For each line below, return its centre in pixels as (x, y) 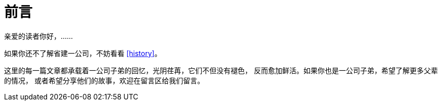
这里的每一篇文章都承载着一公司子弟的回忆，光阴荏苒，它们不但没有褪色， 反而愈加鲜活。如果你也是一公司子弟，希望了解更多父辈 (221, 70)
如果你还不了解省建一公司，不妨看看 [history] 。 (83, 53)
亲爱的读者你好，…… (39, 36)
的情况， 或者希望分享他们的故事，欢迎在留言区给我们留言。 (104, 80)
